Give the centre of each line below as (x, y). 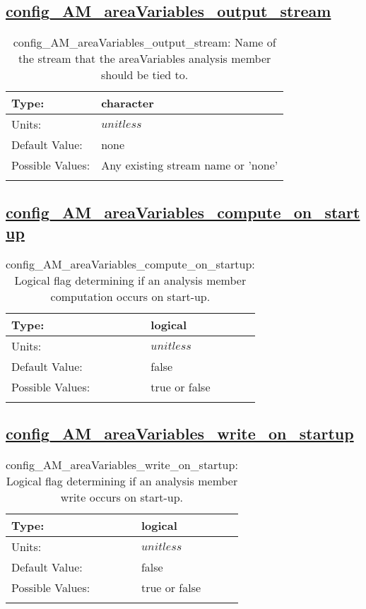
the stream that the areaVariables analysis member (144, 59)
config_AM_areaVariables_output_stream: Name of (144, 42)
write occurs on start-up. (122, 497)
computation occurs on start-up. (130, 296)
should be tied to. (144, 75)
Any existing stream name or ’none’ (190, 165)
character (128, 103)
